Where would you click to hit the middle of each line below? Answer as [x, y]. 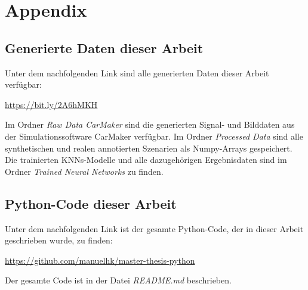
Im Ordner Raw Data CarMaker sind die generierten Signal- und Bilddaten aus [150, 124]
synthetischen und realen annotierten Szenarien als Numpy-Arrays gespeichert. [149, 148]
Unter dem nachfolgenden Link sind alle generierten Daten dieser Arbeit [137, 72]
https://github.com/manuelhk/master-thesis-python [100, 260]
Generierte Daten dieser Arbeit [104, 47]
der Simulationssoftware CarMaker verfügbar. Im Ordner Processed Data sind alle [154, 136]
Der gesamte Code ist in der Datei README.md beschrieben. [118, 280]
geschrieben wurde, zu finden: [59, 240]
